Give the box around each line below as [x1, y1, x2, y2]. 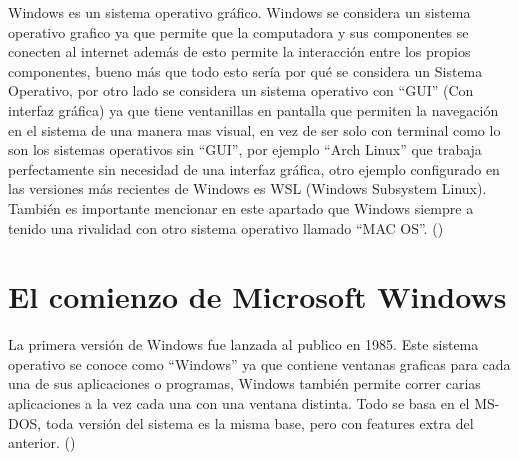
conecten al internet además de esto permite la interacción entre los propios [8, 41, 471, 62]
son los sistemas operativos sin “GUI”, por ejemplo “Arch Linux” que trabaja [8, 139, 482, 160]
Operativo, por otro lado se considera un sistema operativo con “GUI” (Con [8, 80, 474, 101]
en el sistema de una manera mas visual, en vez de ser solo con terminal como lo [8, 119, 501, 140]
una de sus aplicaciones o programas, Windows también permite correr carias [8, 373, 481, 394]
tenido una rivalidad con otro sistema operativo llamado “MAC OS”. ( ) [8, 217, 444, 238]
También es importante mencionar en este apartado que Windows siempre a [8, 197, 474, 218]
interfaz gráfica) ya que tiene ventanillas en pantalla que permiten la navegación [8, 99, 499, 120]
